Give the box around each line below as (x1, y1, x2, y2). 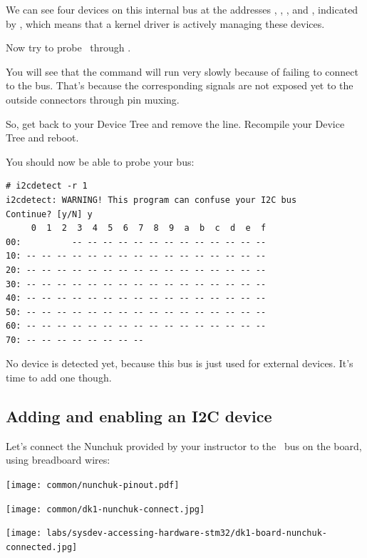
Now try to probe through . (6, 40, 131, 55)
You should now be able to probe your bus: (6, 154, 195, 169)
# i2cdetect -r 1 (6, 181, 88, 191)
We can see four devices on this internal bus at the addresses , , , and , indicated (6, 2, 358, 16)
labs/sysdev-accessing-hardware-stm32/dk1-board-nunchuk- (46, 528, 328, 539)
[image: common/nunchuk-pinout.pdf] (6, 480, 180, 491)
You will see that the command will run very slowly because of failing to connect (6, 64, 358, 79)
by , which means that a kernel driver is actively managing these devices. (6, 16, 325, 31)
